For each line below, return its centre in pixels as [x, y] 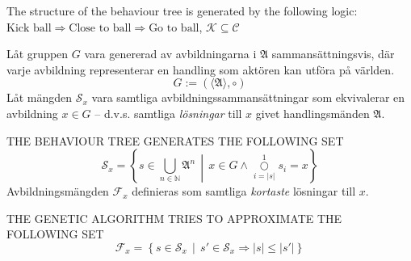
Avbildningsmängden [58, 191]
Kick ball [29, 28]
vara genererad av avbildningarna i [170, 54]
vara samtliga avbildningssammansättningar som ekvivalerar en [248, 97]
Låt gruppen [38, 54]
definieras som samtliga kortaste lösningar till [244, 191]
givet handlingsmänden [312, 113]
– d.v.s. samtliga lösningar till [168, 113]
